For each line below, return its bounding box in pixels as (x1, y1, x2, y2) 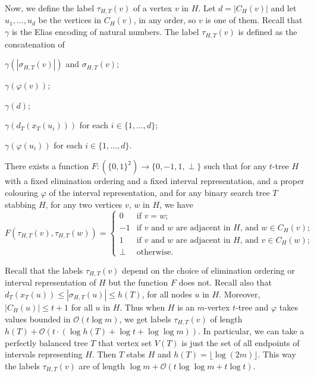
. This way (258, 348, 296, 360)
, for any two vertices (45, 198, 123, 210)
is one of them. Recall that (205, 14, 303, 26)
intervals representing (5, 348, 83, 360)
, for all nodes (142, 287, 192, 300)
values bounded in (5, 312, 71, 325)
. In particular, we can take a (198, 324, 304, 337)
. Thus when (120, 300, 165, 313)
